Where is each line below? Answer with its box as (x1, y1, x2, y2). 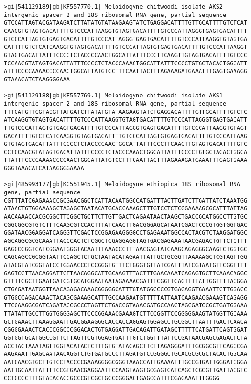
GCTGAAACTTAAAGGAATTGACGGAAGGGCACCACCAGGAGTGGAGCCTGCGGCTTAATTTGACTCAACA (4, 318, 248, 325)
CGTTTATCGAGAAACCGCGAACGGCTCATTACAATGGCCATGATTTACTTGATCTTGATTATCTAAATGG (4, 197, 248, 204)
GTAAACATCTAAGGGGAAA (4, 76, 70, 83)
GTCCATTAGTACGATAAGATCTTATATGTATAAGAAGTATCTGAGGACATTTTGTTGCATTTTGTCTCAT (4, 19, 248, 27)
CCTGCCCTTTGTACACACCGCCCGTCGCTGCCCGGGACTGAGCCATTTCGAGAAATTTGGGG (4, 375, 219, 382)
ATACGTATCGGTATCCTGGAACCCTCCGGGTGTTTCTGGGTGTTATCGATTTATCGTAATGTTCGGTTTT (4, 262, 248, 269)
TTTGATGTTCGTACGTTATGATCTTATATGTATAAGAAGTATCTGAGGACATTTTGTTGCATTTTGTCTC (4, 108, 248, 115)
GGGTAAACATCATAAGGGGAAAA (4, 165, 84, 172)
